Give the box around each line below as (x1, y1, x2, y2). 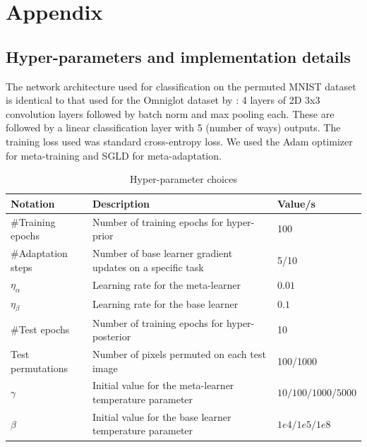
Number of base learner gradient (92, 246, 233, 261)
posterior (92, 329, 131, 344)
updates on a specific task (92, 259, 204, 274)
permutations (11, 360, 68, 375)
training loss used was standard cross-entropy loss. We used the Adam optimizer (6, 133, 353, 148)
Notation (11, 196, 55, 210)
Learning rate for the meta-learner (92, 278, 241, 292)
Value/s (277, 196, 315, 210)
